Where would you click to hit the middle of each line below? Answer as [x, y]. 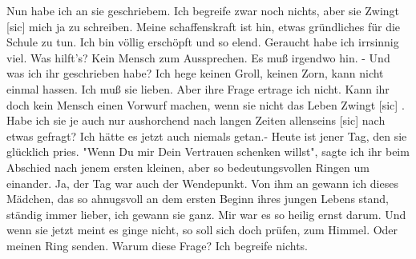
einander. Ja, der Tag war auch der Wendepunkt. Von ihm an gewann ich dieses [202, 183]
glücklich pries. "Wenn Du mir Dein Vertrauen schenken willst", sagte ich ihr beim [208, 151]
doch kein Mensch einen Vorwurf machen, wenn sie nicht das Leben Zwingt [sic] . [206, 104]
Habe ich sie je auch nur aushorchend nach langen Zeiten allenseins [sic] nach [196, 120]
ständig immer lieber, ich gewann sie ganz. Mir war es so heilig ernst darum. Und [206, 214]
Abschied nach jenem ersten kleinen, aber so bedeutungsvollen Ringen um [188, 167]
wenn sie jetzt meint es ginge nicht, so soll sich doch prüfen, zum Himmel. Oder [202, 230]
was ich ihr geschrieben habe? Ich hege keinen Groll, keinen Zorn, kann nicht [195, 73]
